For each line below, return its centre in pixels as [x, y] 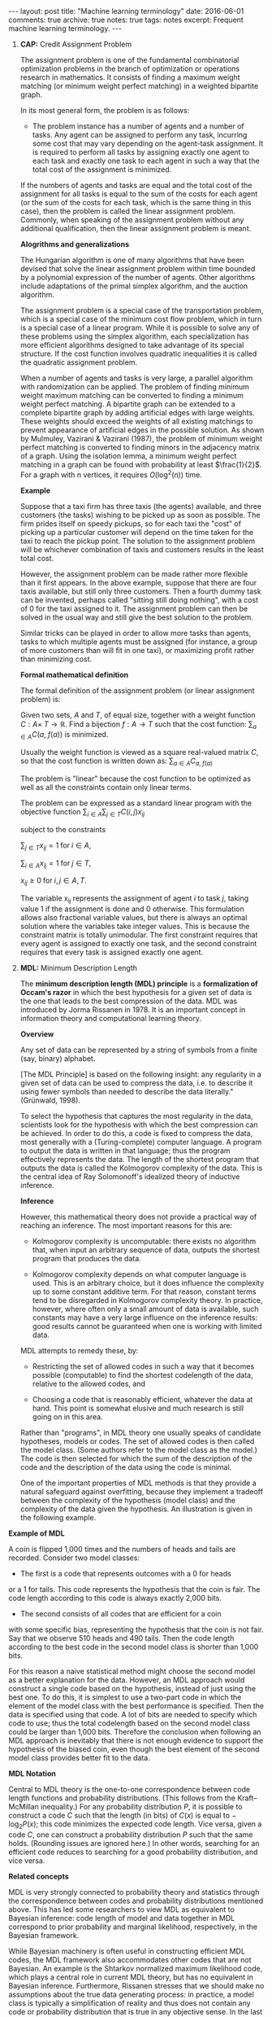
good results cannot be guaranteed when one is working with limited [147, 1326]
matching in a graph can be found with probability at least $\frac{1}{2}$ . [141, 465]
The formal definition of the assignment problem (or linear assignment [137, 691]
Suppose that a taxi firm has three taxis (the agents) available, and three [141, 506]
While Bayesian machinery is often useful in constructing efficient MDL [127, 1951]
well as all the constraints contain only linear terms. [106, 787]
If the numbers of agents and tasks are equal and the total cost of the [136, 185]
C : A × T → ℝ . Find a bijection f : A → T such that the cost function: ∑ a [138, 725]
